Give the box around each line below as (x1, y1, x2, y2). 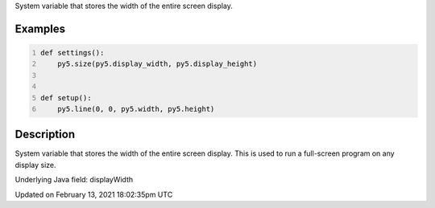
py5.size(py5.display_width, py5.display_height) (57, 59, 258, 68)
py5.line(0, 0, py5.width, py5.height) (57, 104, 215, 113)
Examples (14, 22, 66, 35)
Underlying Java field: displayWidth (14, 175, 134, 185)
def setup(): (40, 93, 92, 102)
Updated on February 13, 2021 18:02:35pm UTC (14, 190, 173, 199)
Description (14, 128, 76, 141)
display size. (14, 160, 56, 169)
